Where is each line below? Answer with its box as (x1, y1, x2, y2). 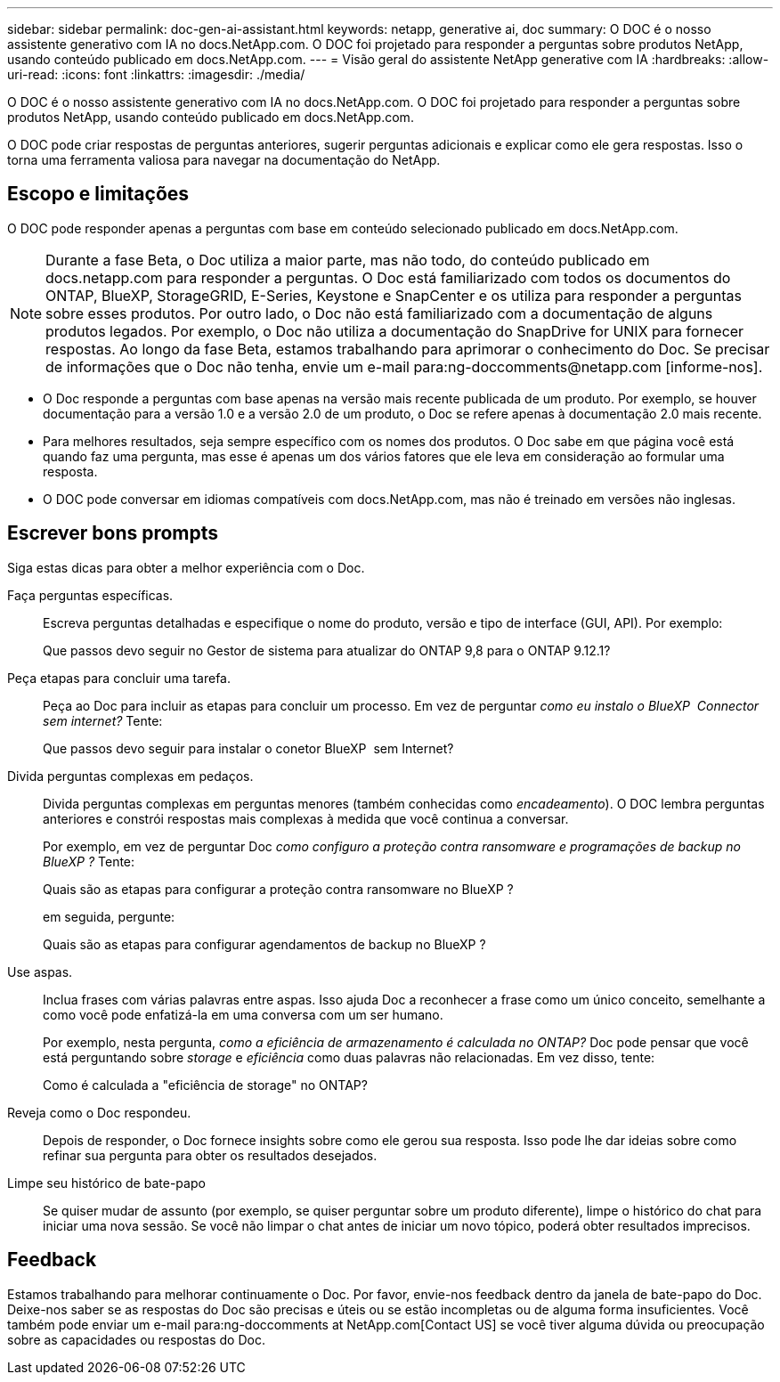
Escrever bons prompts (7, 522, 219, 545)
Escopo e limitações (7, 183, 190, 206)
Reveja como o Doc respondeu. (7, 1104, 191, 1120)
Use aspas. (7, 963, 73, 980)
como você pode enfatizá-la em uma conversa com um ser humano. (43, 1006, 443, 1022)
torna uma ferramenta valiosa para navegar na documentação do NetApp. (7, 152, 441, 167)
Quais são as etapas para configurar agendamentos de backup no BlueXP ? (43, 936, 486, 952)
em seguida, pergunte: (43, 908, 175, 924)
